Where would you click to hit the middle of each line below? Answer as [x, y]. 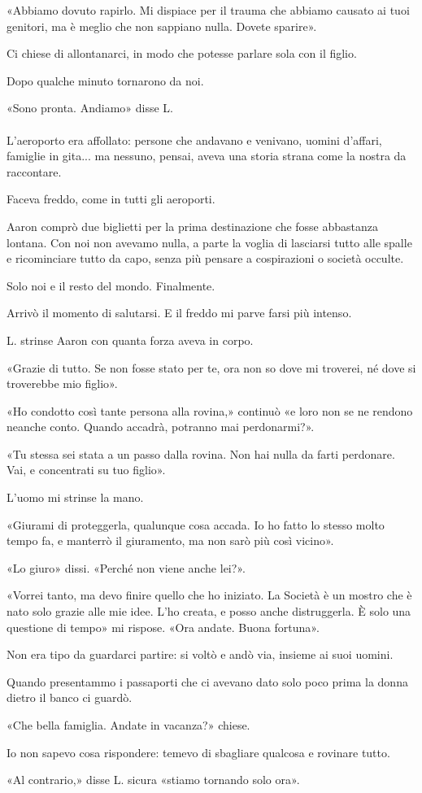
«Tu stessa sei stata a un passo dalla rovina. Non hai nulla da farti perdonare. [201, 453]
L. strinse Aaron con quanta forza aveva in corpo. [130, 340]
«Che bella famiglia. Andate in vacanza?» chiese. [128, 725]
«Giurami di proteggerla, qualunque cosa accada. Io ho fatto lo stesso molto [196, 524]
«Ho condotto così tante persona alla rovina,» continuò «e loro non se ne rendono [210, 410]
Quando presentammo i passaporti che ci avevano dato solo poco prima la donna [207, 681]
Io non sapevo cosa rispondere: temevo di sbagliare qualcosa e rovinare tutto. [198, 752]
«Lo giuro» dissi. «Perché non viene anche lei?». [126, 567]
